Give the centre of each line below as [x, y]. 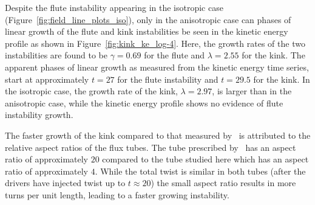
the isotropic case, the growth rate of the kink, [91, 91]
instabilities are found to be [56, 55]
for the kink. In [282, 79]
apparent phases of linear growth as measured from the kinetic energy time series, [157, 67]
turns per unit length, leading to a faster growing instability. [117, 194]
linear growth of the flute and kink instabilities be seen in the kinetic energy [147, 31]
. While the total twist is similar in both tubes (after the [200, 171]
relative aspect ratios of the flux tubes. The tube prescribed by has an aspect [151, 147]
